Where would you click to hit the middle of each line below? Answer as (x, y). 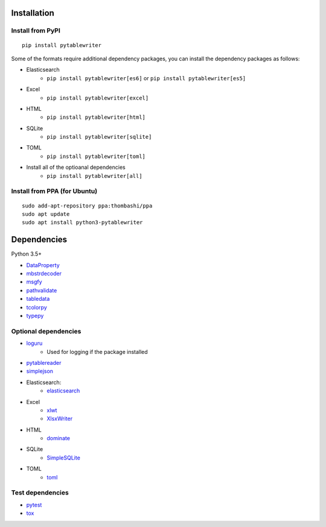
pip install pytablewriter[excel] (98, 98)
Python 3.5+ (27, 254)
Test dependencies (40, 493)
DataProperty (43, 265)
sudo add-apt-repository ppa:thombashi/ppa (87, 206)
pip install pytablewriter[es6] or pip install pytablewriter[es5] (146, 78)
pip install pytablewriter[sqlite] (99, 137)
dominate (59, 438)
